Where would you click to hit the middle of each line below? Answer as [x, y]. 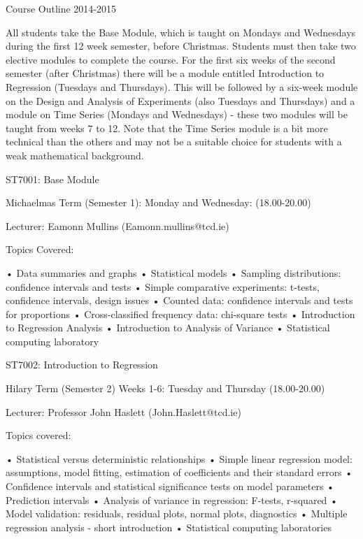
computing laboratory [52, 341]
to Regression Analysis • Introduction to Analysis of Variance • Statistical [168, 328]
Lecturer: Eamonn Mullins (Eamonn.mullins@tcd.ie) [118, 225]
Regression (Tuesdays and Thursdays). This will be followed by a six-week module [182, 86]
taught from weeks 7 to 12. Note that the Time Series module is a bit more [167, 128]
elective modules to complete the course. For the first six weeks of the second [171, 59]
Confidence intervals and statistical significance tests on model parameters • [170, 486]
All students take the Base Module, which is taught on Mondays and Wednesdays [181, 32]
